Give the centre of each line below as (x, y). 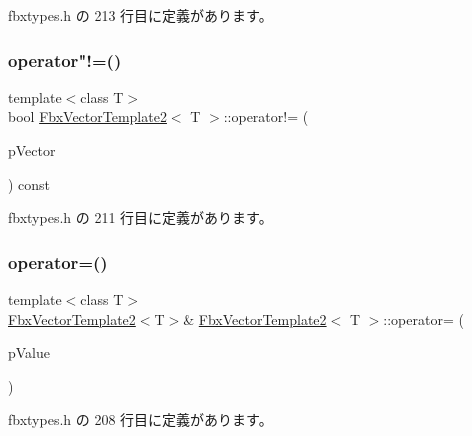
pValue (29, 352)
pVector (32, 150)
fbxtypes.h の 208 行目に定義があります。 (140, 419)
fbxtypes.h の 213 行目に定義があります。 (140, 15)
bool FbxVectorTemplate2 (87, 116)
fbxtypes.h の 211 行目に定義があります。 (140, 217)
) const (29, 183)
